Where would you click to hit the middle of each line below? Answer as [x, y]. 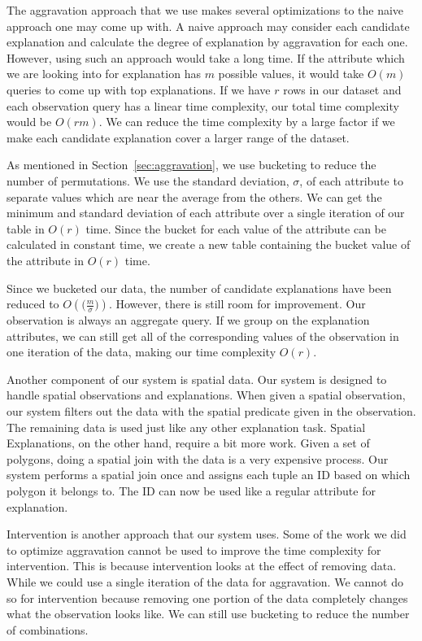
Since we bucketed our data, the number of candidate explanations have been [199, 288]
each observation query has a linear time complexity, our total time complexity [203, 105]
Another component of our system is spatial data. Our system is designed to [197, 379]
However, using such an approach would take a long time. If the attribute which [206, 57]
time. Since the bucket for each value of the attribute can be [236, 228]
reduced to [33, 304]
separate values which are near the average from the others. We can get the [194, 196]
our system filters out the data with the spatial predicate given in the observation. [211, 411]
